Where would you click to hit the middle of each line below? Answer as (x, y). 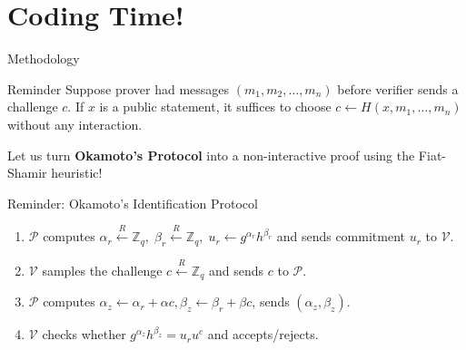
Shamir (27, 173)
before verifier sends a (398, 88)
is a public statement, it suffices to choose (215, 107)
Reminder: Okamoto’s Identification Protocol (133, 203)
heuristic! (77, 173)
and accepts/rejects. (263, 334)
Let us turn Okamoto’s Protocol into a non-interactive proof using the (211, 155)
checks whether (84, 334)
